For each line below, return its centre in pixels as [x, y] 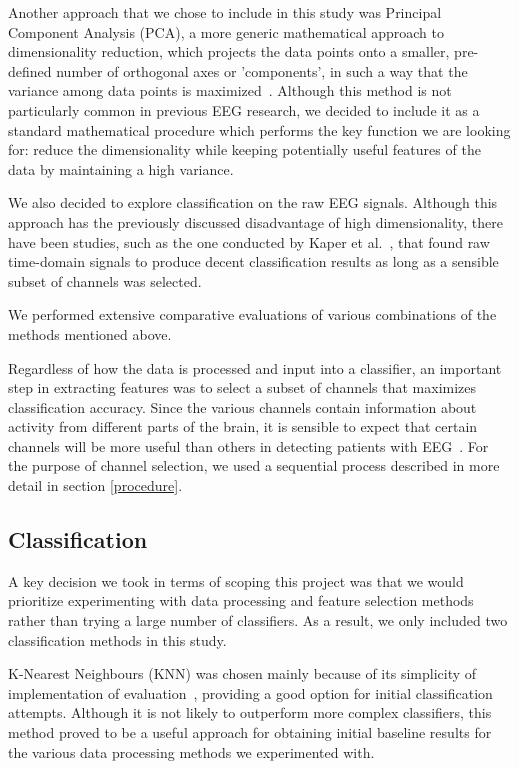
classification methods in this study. [117, 639]
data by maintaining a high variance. [121, 168]
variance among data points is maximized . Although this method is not [230, 90]
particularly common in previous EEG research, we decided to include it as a [244, 109]
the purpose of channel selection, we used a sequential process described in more [254, 465]
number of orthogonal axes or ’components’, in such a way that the [262, 70]
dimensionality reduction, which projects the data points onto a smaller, [229, 51]
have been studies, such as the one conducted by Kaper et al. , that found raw [249, 241]
